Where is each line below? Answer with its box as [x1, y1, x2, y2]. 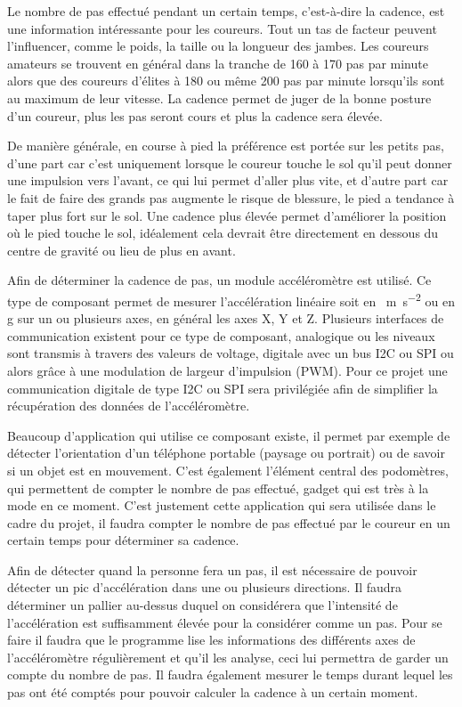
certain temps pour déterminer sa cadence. [7, 531, 239, 549]
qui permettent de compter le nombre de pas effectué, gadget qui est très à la [7, 478, 429, 497]
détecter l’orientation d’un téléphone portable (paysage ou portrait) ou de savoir [7, 443, 445, 462]
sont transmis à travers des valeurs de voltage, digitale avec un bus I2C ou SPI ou [7, 344, 454, 362]
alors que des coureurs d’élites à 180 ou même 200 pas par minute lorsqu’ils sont [7, 71, 445, 90]
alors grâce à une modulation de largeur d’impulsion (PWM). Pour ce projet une [7, 361, 448, 379]
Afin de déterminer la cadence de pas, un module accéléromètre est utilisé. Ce [7, 271, 432, 289]
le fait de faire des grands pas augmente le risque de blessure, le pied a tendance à [7, 188, 455, 207]
